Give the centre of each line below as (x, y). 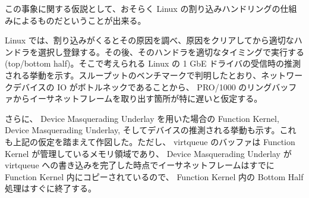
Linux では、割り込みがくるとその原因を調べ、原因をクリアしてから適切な (149, 40)
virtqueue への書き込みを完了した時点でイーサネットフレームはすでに (140, 165)
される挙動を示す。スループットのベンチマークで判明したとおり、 (133, 75)
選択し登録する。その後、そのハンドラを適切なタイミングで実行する (171, 51)
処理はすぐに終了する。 (51, 188)
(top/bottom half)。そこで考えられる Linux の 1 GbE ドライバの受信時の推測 (153, 63)
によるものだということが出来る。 (79, 20)
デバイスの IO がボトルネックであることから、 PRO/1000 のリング (142, 87)
